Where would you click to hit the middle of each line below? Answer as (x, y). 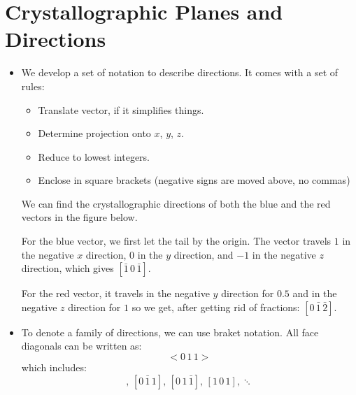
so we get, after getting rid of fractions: (216, 307)
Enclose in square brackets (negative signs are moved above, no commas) (194, 180)
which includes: (54, 367)
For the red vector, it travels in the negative (115, 293)
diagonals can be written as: (81, 346)
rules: (33, 86)
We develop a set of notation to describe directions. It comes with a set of (180, 72)
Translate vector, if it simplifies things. (121, 109)
